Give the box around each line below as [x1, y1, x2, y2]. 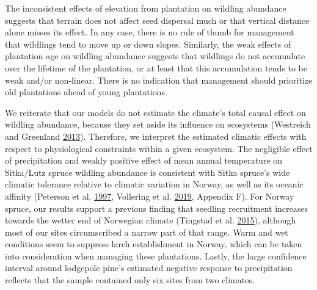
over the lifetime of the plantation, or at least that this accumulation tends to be [5, 61, 307, 74]
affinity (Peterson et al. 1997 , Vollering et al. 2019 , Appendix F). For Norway [5, 189, 294, 202]
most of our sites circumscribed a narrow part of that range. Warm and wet [5, 225, 288, 238]
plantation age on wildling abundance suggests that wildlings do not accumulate [5, 49, 305, 62]
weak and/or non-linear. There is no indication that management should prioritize [5, 73, 313, 86]
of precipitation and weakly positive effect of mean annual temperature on [5, 154, 283, 167]
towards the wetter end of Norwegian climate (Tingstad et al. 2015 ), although [5, 214, 296, 227]
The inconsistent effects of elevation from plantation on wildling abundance [5, 2, 286, 14]
